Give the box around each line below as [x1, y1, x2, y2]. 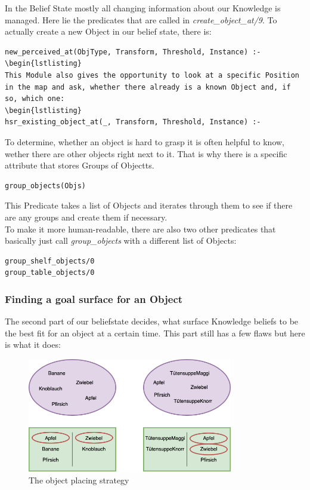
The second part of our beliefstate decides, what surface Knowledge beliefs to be [5, 315, 299, 327]
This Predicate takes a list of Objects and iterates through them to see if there [5, 199, 293, 212]
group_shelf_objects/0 [5, 256, 95, 265]
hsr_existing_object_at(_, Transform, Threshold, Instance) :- [5, 118, 261, 127]
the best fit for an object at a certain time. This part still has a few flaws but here [5, 326, 305, 339]
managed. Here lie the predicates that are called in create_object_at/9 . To [5, 13, 277, 26]
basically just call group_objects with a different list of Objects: [5, 234, 237, 247]
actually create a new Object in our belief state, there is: [5, 25, 212, 38]
